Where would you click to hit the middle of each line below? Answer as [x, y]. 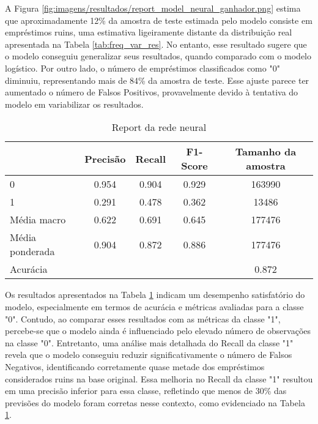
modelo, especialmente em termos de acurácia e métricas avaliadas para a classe [154, 306]
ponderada [32, 251]
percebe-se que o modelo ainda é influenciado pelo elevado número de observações [158, 331]
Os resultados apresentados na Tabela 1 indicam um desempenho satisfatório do [155, 295]
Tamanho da [266, 152]
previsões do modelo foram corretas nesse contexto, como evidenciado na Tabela [155, 402]
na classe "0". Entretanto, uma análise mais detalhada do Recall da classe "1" [149, 342]
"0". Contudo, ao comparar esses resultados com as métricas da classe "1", [143, 318]
